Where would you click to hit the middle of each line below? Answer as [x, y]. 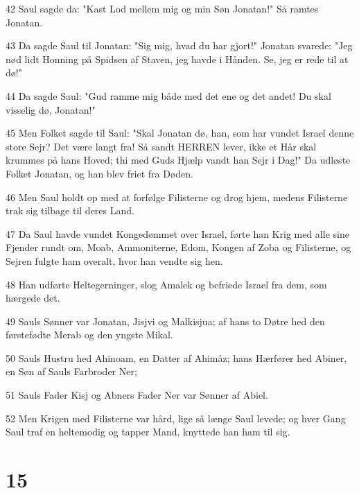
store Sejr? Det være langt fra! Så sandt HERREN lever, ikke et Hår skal [161, 146]
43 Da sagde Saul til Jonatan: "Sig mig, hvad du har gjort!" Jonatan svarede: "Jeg [179, 45]
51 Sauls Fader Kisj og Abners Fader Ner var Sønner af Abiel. [137, 395]
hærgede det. [33, 298]
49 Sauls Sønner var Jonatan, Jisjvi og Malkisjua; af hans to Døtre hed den [165, 321]
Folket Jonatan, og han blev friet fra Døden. [99, 173]
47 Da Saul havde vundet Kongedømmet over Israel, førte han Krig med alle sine [177, 233]
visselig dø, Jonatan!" [51, 109]
